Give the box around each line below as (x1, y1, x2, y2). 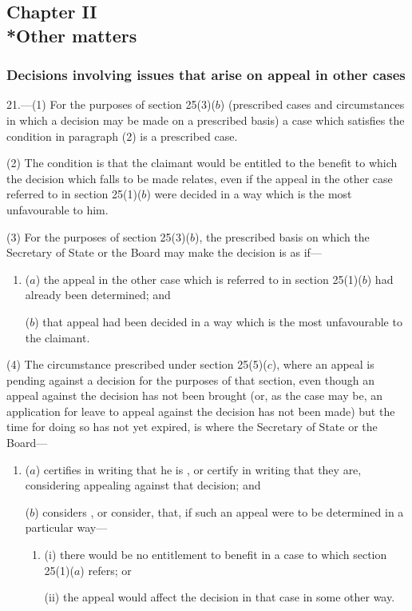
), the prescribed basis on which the (194, 228, 370, 245)
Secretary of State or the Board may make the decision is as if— (6, 244, 322, 261)
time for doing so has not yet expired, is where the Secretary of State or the (6, 418, 378, 435)
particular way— (25, 519, 108, 536)
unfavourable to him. (6, 201, 109, 218)
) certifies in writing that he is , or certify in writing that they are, (35, 461, 362, 477)
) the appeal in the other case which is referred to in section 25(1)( (35, 270, 362, 287)
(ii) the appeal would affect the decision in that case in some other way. (44, 589, 395, 605)
